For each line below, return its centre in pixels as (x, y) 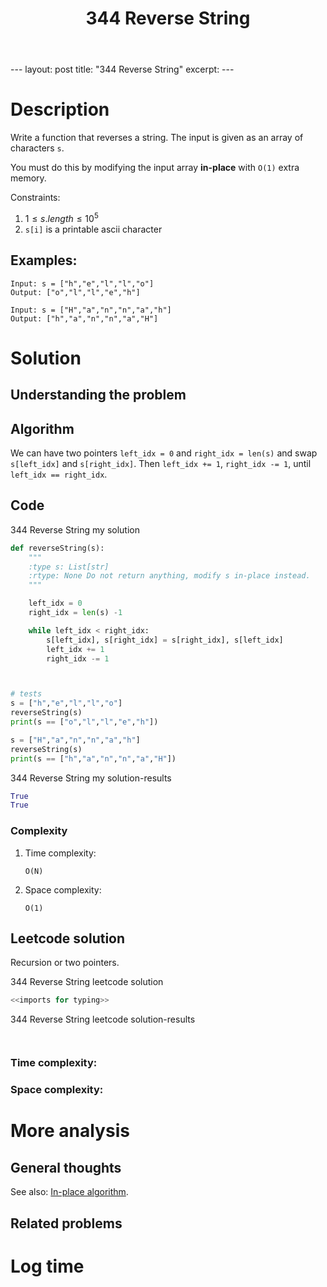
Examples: (44, 260)
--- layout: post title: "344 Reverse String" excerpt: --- (122, 69)
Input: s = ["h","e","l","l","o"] (82, 283)
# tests (26, 694)
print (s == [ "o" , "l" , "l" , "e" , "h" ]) (84, 722)
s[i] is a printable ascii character (93, 229)
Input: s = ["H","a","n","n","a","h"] (91, 310)
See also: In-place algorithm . (69, 1192)
